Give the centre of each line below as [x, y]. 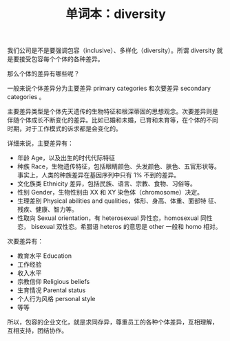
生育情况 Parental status [51, 290]
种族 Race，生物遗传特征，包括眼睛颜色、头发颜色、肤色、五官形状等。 [118, 166]
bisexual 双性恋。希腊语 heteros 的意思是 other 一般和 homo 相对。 [126, 227]
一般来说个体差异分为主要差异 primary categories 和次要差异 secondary [109, 88]
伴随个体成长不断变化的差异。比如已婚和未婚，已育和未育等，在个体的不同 [113, 120]
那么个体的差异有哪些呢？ [43, 74]
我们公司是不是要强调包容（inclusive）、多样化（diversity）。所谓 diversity [111, 51]
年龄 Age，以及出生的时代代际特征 [66, 158]
